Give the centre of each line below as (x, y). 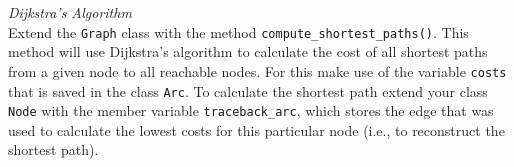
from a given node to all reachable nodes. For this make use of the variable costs (257, 70)
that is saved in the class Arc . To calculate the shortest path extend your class (248, 90)
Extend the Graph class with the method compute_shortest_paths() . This (238, 31)
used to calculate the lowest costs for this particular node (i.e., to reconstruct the (256, 129)
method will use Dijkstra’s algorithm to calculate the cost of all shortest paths (248, 51)
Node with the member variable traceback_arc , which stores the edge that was (251, 110)
